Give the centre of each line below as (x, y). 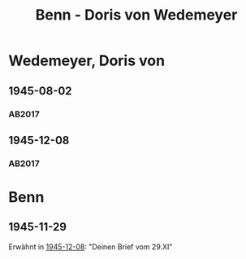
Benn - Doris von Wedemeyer (136, 15)
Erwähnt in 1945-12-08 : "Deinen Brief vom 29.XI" (91, 247)
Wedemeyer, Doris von (86, 61)
